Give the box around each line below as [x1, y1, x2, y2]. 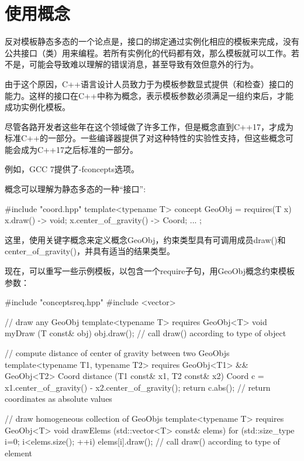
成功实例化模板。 [5, 101, 70, 113]
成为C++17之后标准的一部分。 [20, 143, 138, 155]
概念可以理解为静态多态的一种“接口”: [5, 183, 146, 195]
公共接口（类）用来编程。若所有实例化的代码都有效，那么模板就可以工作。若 [5, 46, 299, 59]
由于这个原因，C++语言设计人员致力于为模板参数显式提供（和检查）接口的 [5, 77, 293, 90]
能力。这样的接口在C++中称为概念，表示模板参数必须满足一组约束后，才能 [5, 89, 293, 101]
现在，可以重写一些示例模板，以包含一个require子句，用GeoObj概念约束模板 [5, 265, 295, 277]
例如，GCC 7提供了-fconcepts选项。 [5, 163, 139, 175]
